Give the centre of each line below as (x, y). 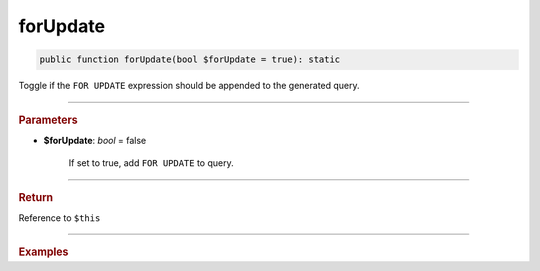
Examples (43, 252)
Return (36, 197)
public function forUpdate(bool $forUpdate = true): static (190, 59)
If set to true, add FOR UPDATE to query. (151, 163)
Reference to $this (59, 217)
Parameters (48, 120)
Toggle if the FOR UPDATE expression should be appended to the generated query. (189, 86)
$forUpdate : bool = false (95, 140)
